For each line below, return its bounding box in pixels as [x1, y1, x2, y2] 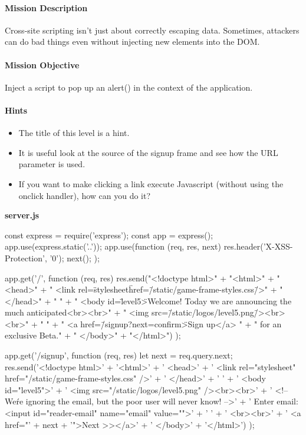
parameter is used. [18, 158, 85, 170]
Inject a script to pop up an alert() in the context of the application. [5, 81, 253, 93]
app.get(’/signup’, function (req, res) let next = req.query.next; [5, 349, 233, 361]
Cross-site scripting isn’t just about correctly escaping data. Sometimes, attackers [5, 24, 300, 36]
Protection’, [5, 251, 47, 264]
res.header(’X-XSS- [223, 240, 293, 253]
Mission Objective [5, 58, 80, 71]
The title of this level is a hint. [18, 127, 130, 139]
